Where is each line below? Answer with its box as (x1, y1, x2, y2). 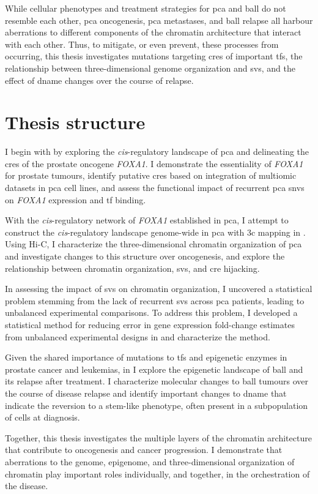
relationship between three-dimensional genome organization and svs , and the (5, 61, 295, 74)
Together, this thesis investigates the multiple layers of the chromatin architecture (5, 431, 312, 444)
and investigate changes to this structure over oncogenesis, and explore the (5, 250, 285, 263)
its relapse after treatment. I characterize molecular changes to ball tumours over (5, 375, 309, 387)
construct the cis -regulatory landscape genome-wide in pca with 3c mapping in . (5, 225, 306, 238)
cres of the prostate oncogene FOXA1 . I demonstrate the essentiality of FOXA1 (5, 157, 303, 170)
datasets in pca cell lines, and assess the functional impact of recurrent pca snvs (5, 181, 305, 194)
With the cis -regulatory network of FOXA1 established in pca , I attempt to (5, 214, 289, 226)
